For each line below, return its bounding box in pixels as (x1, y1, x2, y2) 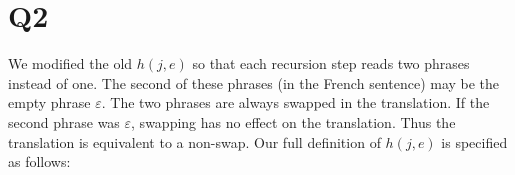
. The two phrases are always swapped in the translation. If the (101, 92, 490, 113)
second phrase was (8, 111, 120, 132)
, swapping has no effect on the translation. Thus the (131, 111, 456, 132)
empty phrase (8, 92, 91, 113)
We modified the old (8, 53, 133, 74)
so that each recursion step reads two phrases (192, 53, 470, 74)
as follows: (8, 151, 71, 172)
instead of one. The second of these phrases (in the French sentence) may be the (8, 72, 500, 93)
